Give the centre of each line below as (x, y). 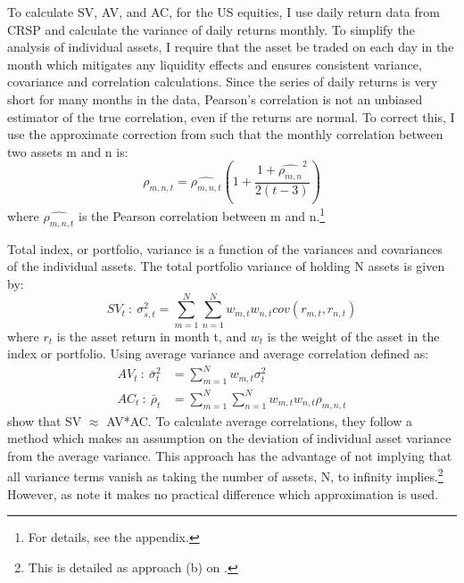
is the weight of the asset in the (353, 336)
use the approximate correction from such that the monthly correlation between (225, 134)
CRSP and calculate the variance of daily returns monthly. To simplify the (211, 29)
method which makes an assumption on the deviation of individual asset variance (229, 438)
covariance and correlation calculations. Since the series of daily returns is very (223, 82)
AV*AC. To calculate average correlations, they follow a (259, 420)
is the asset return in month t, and (152, 336)
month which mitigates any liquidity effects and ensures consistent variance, (215, 64)
